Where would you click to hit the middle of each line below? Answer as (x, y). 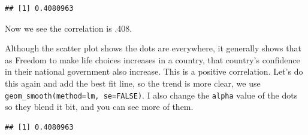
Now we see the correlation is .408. (69, 28)
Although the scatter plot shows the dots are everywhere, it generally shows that (153, 48)
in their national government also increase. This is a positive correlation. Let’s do (154, 71)
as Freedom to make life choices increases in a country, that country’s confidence (153, 59)
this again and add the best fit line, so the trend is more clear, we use (133, 83)
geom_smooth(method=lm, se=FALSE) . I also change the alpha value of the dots (151, 95)
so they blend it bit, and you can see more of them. (99, 107)
